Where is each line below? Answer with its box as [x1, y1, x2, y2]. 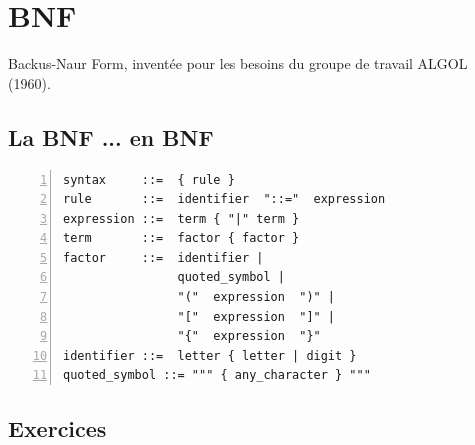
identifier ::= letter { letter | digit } [63, 348, 357, 363]
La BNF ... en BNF [8, 121, 214, 152]
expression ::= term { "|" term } [63, 211, 300, 226]
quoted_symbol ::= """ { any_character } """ [63, 368, 371, 383]
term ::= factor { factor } [63, 231, 300, 246]
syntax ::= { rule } [63, 172, 235, 187]
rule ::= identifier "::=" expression [63, 192, 386, 207]
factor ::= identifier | [63, 250, 264, 265]
